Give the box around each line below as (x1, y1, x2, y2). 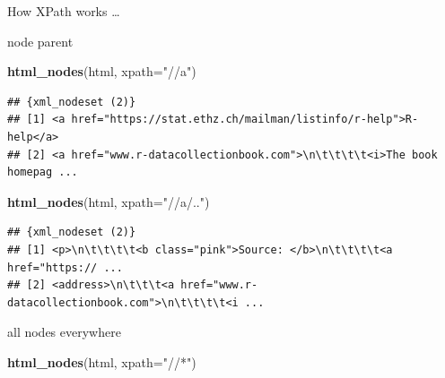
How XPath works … (7, 2, 120, 20)
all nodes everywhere (7, 322, 121, 341)
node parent (7, 31, 74, 50)
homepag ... (7, 166, 78, 179)
